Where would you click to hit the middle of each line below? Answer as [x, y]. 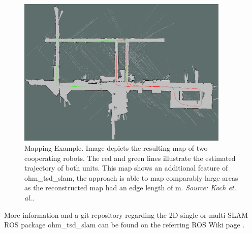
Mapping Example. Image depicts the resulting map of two [116, 148]
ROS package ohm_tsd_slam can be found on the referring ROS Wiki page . [124, 225]
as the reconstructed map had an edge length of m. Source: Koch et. [130, 188]
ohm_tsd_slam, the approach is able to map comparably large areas [131, 177]
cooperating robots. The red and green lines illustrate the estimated [130, 158]
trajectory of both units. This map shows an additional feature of [126, 168]
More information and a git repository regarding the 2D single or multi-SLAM [126, 214]
